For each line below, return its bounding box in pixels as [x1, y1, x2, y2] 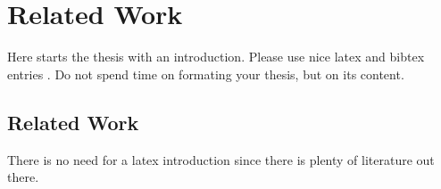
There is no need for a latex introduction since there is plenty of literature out [7, 150, 435, 168]
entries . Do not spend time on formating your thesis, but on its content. [7, 64, 404, 83]
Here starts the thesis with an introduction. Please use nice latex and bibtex [7, 47, 425, 66]
